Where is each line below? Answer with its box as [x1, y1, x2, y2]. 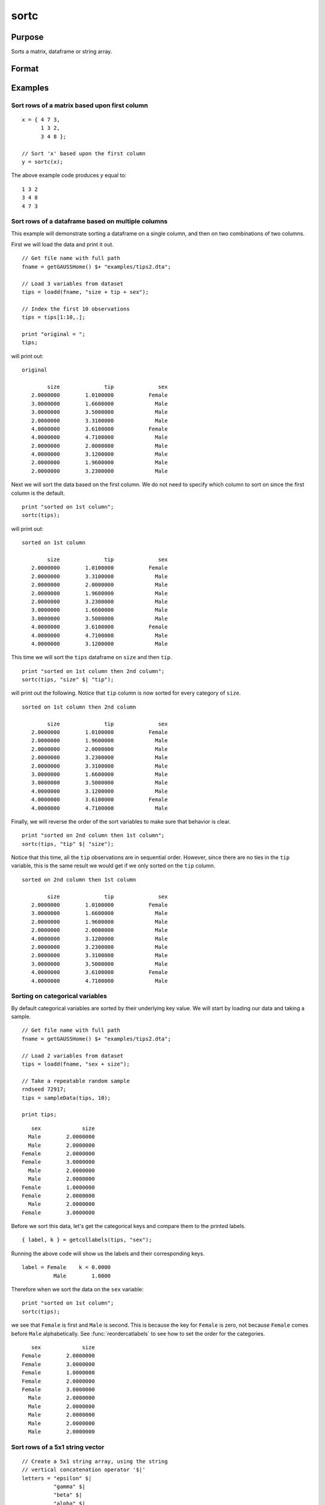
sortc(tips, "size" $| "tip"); [22, 676, 114, 683]
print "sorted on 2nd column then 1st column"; [22, 832, 165, 839]
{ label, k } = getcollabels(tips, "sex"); [22, 1237, 152, 1243]
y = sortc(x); [22, 158, 63, 165]
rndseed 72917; [22, 1086, 67, 1093]
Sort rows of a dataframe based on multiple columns [11, 217, 168, 226]
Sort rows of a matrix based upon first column [11, 101, 149, 110]
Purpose [11, 32, 44, 42]
